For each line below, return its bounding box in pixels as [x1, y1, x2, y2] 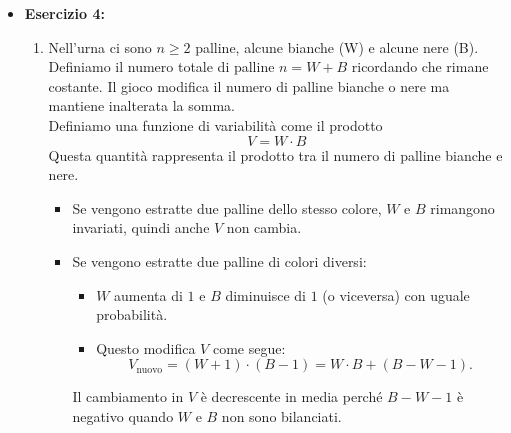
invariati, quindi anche [72, 217, 210, 238]
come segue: [212, 337, 286, 358]
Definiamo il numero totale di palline [48, 56, 275, 77]
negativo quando [72, 405, 174, 426]
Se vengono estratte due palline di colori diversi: [72, 250, 367, 271]
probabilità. [96, 304, 168, 325]
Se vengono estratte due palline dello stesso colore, [72, 197, 382, 218]
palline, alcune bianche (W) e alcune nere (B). [195, 36, 479, 57]
